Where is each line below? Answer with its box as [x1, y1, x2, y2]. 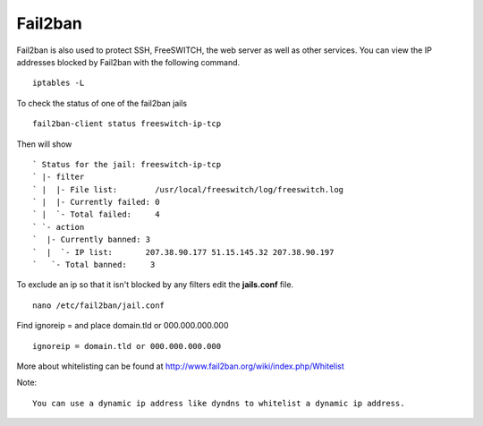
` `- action [32, 222, 85, 232]
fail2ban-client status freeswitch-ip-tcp [32, 119, 222, 129]
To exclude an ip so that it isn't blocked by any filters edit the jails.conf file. [16, 279, 294, 290]
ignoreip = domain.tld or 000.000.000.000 [32, 341, 222, 351]
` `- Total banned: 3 [32, 260, 156, 270]
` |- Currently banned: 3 [32, 234, 151, 245]
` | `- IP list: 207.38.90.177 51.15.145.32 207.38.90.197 [32, 247, 335, 257]
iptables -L [32, 78, 85, 89]
